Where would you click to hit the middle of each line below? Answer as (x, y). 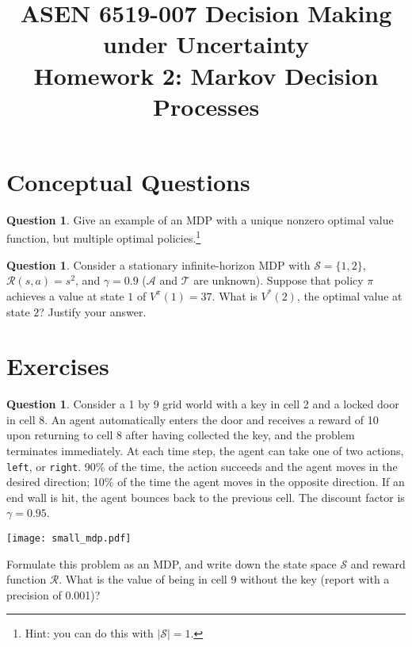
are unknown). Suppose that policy (278, 280)
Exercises (58, 366)
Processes (206, 106)
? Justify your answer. (93, 311)
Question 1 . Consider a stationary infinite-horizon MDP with (158, 264)
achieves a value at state (65, 295)
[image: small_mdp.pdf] (69, 539)
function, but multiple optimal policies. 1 (104, 237)
